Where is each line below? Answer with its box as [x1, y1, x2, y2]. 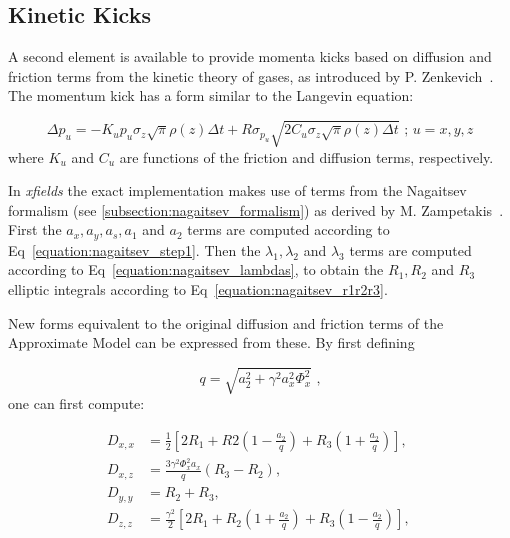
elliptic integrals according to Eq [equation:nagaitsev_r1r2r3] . [8, 278, 388, 299]
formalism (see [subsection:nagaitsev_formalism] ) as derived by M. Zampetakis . [8, 199, 504, 220]
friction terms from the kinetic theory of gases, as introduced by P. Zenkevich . [8, 65, 494, 86]
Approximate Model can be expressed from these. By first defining [8, 332, 415, 353]
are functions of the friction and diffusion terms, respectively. [119, 146, 494, 167]
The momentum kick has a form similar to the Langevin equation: [8, 85, 414, 106]
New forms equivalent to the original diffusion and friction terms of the [8, 312, 444, 333]
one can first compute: [8, 393, 145, 414]
